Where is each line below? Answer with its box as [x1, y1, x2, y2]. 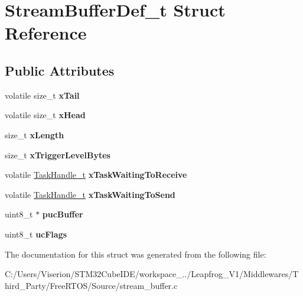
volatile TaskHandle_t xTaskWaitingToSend [5, 188, 175, 200]
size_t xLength [5, 128, 64, 141]
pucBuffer [42, 208, 83, 220]
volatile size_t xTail [5, 89, 80, 101]
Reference [5, 21, 87, 45]
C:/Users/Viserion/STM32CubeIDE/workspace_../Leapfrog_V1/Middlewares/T [5, 268, 299, 280]
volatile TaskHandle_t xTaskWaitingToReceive [5, 168, 187, 181]
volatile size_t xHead [5, 109, 86, 121]
